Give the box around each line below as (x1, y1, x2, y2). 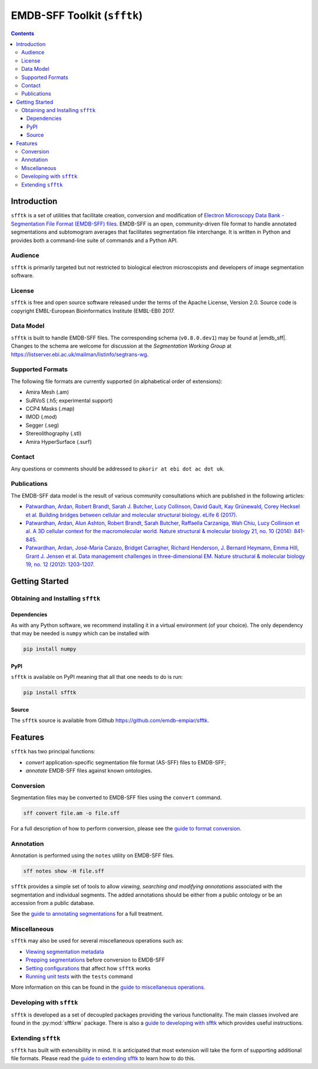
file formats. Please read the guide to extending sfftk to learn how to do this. (11, 1055, 196, 1062)
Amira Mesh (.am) (25, 388, 69, 395)
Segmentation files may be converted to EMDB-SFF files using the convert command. (11, 794, 222, 801)
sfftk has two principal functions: (11, 748, 95, 755)
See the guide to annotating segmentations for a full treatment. (11, 910, 164, 917)
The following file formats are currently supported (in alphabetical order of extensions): (11, 378, 223, 385)
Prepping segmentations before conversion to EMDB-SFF (25, 956, 165, 963)
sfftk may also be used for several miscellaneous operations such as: (11, 937, 184, 944)
